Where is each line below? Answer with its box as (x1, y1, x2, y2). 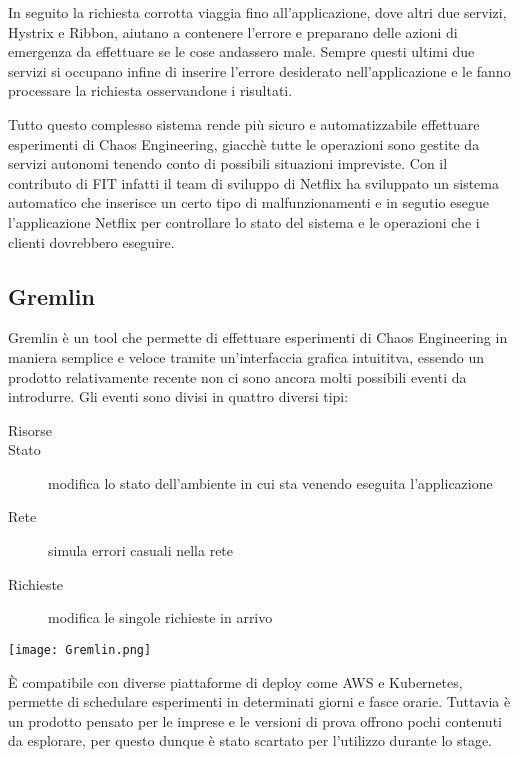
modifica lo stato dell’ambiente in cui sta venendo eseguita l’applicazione (48, 472, 493, 493)
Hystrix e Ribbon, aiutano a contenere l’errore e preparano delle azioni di (8, 21, 458, 42)
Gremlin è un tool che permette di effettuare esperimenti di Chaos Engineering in (8, 327, 508, 348)
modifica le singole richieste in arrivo (48, 607, 273, 628)
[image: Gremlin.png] (8, 642, 152, 657)
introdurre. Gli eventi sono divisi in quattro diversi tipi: (8, 386, 349, 407)
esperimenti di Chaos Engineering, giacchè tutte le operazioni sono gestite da (8, 133, 480, 154)
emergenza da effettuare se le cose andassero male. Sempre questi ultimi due (8, 41, 475, 62)
